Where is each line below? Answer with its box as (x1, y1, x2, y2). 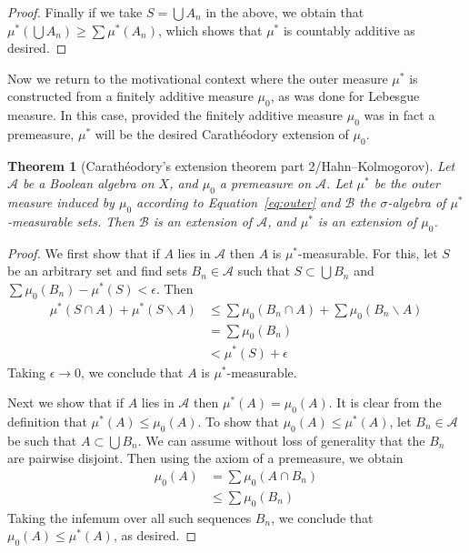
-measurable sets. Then (7, 211, 135, 230)
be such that (7, 430, 77, 449)
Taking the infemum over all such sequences (7, 508, 252, 527)
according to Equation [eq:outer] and (136, 193, 341, 212)
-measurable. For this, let (298, 243, 438, 262)
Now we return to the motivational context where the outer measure (7, 68, 388, 87)
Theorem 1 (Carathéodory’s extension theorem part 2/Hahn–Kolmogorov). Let (7, 156, 455, 175)
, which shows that (158, 20, 263, 39)
